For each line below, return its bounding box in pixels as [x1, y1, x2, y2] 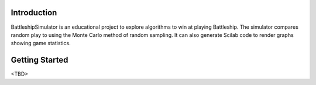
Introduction [11, 8, 57, 18]
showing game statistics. [11, 40, 71, 47]
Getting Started [11, 55, 68, 65]
